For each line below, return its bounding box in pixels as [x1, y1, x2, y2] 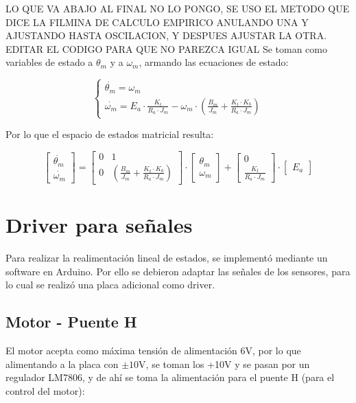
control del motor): [5, 383, 85, 398]
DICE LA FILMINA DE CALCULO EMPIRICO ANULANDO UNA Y [5, 14, 309, 29]
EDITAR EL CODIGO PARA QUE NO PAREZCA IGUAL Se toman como [5, 41, 327, 56]
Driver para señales [5, 211, 193, 239]
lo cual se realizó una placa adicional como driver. [5, 277, 215, 292]
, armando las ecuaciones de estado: [139, 55, 289, 69]
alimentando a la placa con [5, 356, 119, 371]
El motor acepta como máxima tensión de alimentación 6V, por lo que [5, 343, 301, 357]
